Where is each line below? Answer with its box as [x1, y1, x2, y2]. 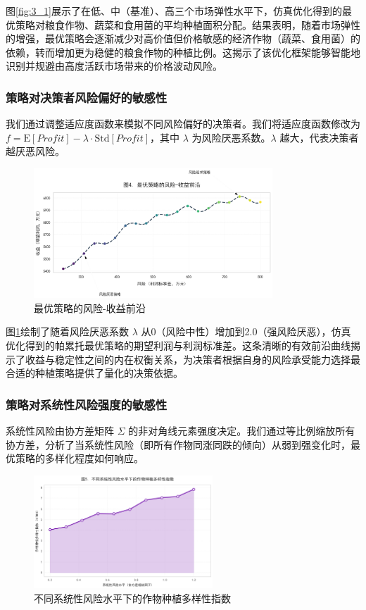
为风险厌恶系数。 [191, 130, 271, 144]
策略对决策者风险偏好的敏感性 [6, 88, 168, 106]
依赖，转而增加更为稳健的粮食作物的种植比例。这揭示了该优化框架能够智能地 [6, 44, 360, 59]
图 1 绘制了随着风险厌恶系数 [6, 324, 129, 339]
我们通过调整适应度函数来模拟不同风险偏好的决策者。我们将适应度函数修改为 [6, 116, 360, 131]
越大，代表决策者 [279, 130, 359, 144]
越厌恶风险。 [6, 144, 65, 158]
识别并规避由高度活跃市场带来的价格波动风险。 [6, 58, 222, 73]
